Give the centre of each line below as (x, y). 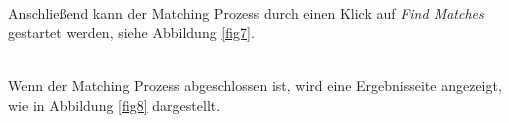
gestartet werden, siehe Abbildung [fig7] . (131, 32)
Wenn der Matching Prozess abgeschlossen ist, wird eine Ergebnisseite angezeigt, (255, 85)
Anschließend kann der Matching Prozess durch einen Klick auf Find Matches (246, 12)
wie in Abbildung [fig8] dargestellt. (114, 104)
